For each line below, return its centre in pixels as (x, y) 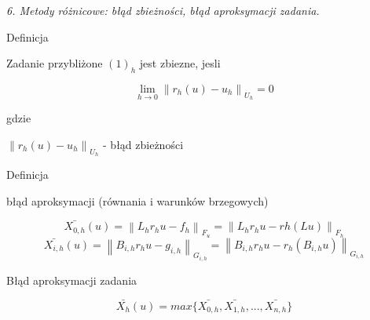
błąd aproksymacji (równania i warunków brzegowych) (137, 200)
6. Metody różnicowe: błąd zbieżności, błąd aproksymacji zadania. (163, 10)
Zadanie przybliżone (55, 63)
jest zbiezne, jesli (180, 63)
